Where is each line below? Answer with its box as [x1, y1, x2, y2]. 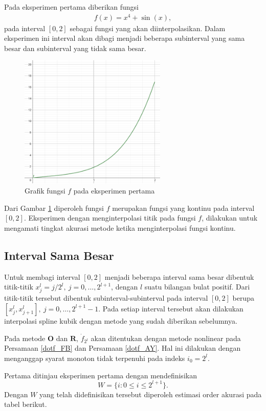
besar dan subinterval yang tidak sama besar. [4, 42, 146, 53]
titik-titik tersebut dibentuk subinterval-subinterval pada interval [4, 293, 208, 303]
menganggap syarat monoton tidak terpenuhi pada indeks [4, 352, 185, 363]
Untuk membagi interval [4, 271, 80, 282]
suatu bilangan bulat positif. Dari [144, 281, 250, 292]
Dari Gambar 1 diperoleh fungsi [4, 202, 104, 213]
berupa [232, 293, 254, 303]
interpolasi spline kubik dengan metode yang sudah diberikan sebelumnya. [4, 315, 237, 326]
